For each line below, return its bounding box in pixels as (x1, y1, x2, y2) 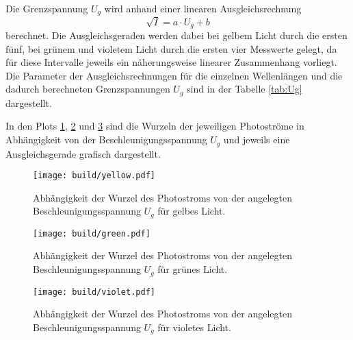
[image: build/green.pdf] (33, 228, 151, 239)
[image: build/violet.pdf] (33, 287, 155, 297)
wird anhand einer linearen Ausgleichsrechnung (104, 1, 302, 15)
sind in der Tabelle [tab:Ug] (187, 82, 302, 96)
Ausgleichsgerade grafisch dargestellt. (5, 146, 161, 160)
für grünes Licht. (157, 262, 228, 276)
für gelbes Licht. (157, 204, 226, 218)
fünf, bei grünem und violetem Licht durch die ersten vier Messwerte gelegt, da (5, 41, 337, 56)
